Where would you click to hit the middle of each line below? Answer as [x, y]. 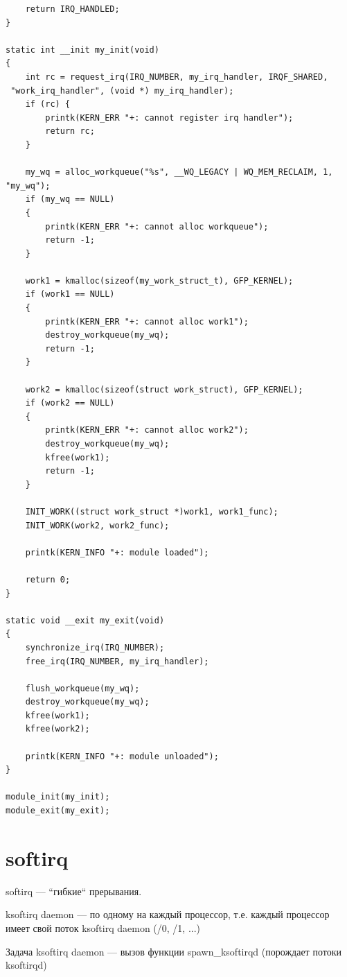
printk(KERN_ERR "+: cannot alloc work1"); [147, 321]
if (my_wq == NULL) [70, 199]
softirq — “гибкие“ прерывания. [74, 891]
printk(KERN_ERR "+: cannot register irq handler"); [169, 118]
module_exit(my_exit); [58, 811]
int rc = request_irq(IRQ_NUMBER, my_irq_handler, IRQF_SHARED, [177, 77]
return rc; [70, 131]
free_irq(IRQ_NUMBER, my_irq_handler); [117, 661]
